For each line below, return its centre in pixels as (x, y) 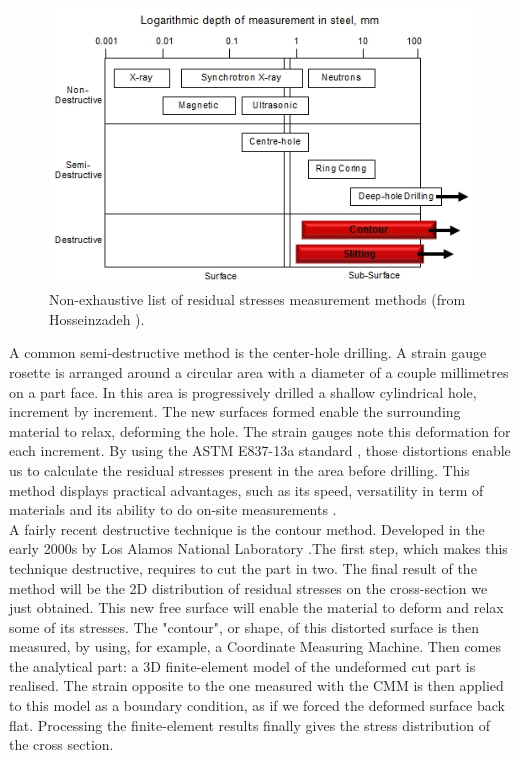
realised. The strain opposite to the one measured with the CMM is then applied (256, 685)
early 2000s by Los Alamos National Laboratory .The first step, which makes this (258, 548)
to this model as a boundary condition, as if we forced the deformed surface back (257, 705)
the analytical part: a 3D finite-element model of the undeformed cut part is (242, 665)
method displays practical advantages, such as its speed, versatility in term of (246, 489)
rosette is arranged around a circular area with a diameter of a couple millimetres (259, 371)
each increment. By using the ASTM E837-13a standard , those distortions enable (260, 450)
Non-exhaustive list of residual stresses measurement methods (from (257, 299)
